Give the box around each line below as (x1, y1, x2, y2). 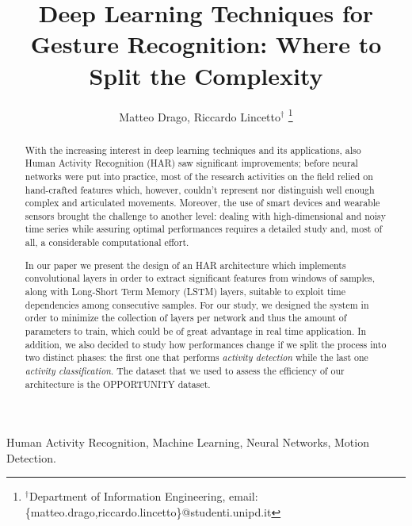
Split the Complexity (89, 59, 323, 91)
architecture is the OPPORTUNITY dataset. (25, 377, 211, 390)
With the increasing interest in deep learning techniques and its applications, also (25, 143, 361, 156)
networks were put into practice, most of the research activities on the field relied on (25, 169, 373, 182)
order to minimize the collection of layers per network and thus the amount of (25, 311, 347, 324)
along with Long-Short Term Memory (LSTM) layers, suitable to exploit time (25, 285, 346, 298)
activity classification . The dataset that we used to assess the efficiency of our (25, 363, 345, 377)
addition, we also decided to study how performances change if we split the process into (25, 337, 387, 351)
